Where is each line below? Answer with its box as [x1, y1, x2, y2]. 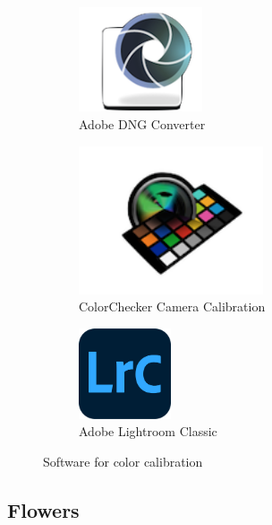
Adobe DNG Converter [79, 115, 206, 134]
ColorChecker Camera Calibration [79, 297, 266, 316]
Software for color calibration [43, 451, 203, 470]
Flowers [7, 495, 80, 523]
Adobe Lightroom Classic [79, 422, 217, 441]
